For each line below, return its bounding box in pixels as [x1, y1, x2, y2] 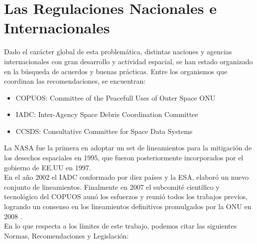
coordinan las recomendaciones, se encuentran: [4, 76, 146, 86]
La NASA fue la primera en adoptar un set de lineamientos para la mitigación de [4, 142, 252, 153]
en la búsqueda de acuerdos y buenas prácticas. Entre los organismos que [4, 66, 228, 76]
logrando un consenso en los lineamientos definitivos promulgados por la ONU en [4, 201, 252, 212]
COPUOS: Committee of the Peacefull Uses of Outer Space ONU [15, 92, 216, 103]
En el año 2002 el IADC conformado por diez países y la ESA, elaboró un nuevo [4, 172, 249, 182]
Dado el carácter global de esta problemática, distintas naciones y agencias [4, 46, 232, 57]
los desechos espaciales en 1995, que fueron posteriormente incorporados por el [4, 152, 244, 163]
